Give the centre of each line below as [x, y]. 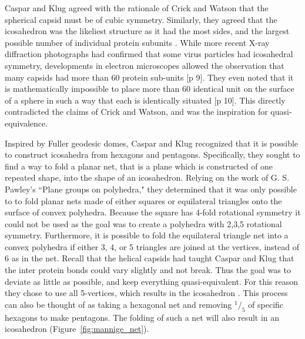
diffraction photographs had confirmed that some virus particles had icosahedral [149, 54]
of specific [266, 304]
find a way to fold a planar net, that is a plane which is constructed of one [139, 166]
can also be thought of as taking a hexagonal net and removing [118, 304]
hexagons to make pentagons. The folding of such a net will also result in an [142, 317]
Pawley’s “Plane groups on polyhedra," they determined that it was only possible [151, 189]
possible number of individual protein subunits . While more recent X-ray [137, 42]
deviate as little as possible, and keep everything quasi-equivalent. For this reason [152, 281]
